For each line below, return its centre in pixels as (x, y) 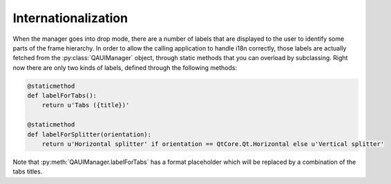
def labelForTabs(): (62, 96)
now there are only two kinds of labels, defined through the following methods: (125, 67)
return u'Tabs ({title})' (86, 105)
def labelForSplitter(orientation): (89, 134)
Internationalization (70, 18)
